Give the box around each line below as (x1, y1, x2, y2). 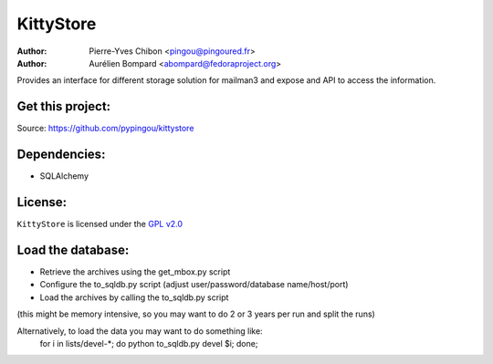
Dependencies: (16, 147, 106, 162)
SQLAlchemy (39, 171, 89, 182)
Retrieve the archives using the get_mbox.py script (39, 265, 231, 277)
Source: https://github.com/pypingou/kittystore (16, 123, 194, 134)
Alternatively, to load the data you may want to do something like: (16, 325, 264, 337)
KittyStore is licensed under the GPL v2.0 (16, 219, 183, 230)
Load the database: (16, 242, 130, 257)
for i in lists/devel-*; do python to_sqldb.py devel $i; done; (39, 338, 258, 348)
